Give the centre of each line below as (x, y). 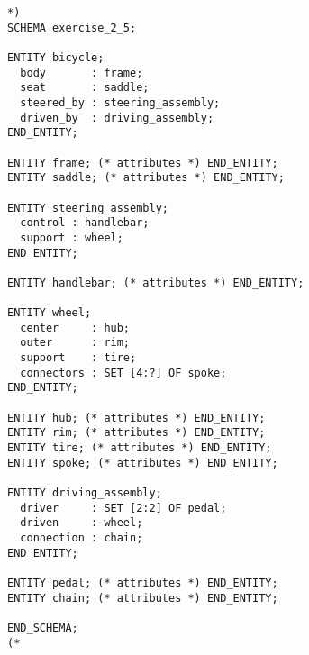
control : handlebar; (85, 223)
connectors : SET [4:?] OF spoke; (123, 373)
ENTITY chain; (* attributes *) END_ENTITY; (143, 598)
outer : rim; (75, 343)
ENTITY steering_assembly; (88, 208)
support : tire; (78, 358)
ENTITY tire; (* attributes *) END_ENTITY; (140, 448)
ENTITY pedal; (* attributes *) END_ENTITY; (143, 582)
